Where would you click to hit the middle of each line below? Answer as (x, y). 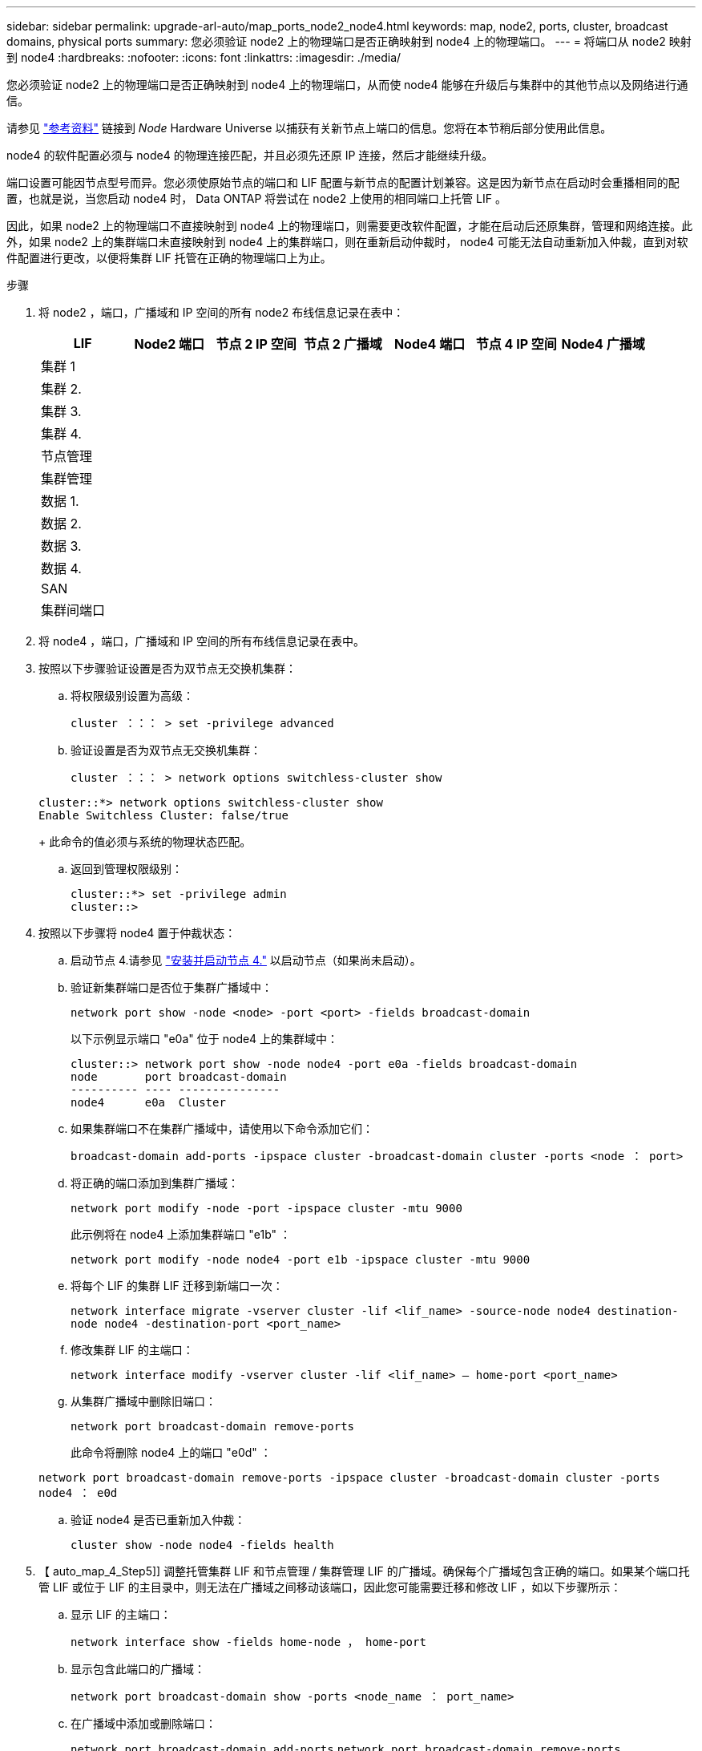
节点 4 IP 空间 (516, 344)
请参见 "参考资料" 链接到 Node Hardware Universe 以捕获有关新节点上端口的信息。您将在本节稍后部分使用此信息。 (309, 128)
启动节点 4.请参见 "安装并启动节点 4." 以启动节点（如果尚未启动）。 (246, 960)
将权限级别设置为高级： (132, 696)
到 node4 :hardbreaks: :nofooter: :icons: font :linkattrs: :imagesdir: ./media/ (204, 57)
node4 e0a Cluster (148, 1102)
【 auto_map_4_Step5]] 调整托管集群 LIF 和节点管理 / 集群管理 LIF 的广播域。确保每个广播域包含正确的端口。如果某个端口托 (364, 1571)
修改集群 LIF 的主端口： (132, 1350)
